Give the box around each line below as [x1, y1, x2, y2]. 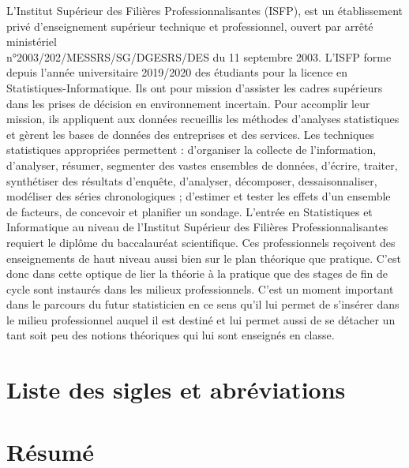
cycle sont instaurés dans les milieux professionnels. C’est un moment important [6, 280, 394, 297]
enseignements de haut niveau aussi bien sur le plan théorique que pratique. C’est [6, 249, 401, 266]
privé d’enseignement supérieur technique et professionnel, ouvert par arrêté [6, 17, 373, 34]
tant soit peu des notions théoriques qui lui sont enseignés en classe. [6, 327, 335, 343]
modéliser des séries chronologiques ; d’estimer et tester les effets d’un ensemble [6, 188, 391, 204]
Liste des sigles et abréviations [6, 373, 346, 406]
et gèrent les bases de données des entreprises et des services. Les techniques [6, 125, 374, 142]
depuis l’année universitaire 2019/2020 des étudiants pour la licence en [6, 64, 348, 80]
